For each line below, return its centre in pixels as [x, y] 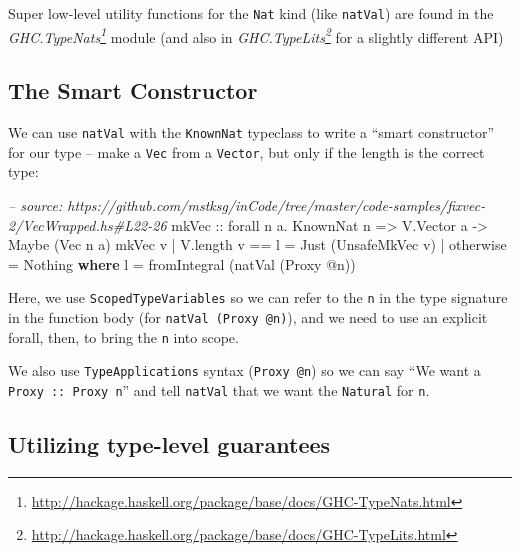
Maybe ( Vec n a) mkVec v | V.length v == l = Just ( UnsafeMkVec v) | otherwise [257, 244]
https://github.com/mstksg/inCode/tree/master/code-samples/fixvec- [276, 205]
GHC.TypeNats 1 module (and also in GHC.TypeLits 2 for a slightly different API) [256, 35]
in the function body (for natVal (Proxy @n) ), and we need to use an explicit [248, 317]
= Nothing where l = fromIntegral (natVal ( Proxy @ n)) [182, 263]
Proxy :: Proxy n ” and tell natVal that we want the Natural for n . [219, 390]
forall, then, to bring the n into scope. [123, 336]
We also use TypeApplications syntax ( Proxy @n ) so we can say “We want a [244, 370]
